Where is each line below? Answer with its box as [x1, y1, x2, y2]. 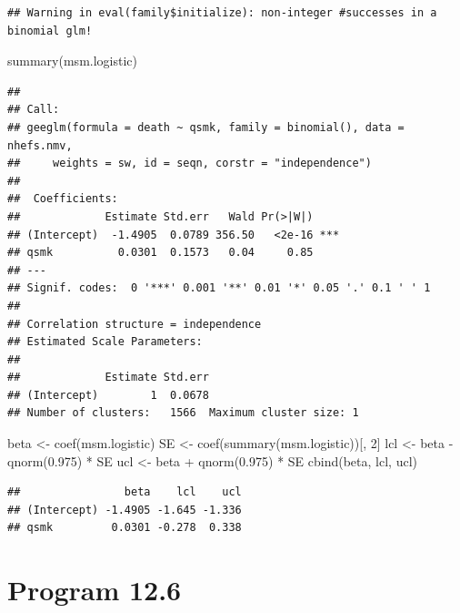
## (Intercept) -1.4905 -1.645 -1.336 [7, 503, 242, 516]
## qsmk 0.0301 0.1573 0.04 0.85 [7, 246, 314, 260]
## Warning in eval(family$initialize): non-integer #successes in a [7, 6, 437, 19]
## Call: [7, 103, 60, 117]
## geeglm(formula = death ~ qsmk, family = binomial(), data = [7, 120, 405, 134]
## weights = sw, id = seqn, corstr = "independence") [7, 157, 372, 170]
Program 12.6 [7, 571, 182, 608]
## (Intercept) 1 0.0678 [7, 388, 209, 402]
